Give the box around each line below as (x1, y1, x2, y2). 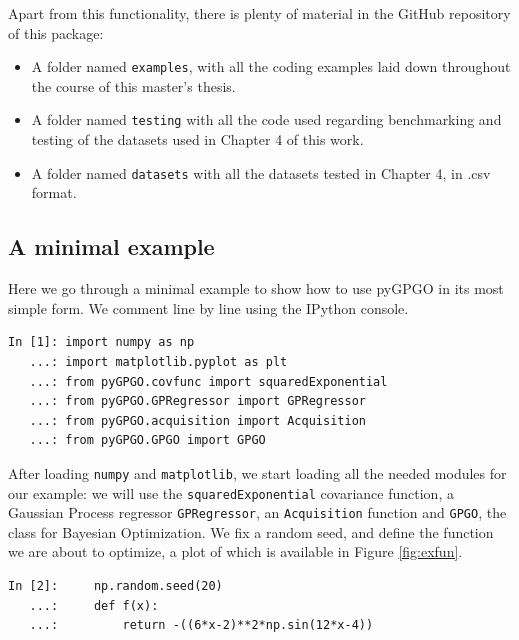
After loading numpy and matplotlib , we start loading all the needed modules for (8, 462, 507, 483)
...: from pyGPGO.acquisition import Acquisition (29, 413, 366, 428)
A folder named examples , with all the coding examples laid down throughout (31, 56, 511, 77)
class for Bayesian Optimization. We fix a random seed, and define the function (8, 521, 494, 542)
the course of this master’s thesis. (31, 75, 236, 96)
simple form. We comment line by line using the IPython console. (8, 297, 409, 318)
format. (31, 182, 77, 203)
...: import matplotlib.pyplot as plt (29, 354, 288, 369)
